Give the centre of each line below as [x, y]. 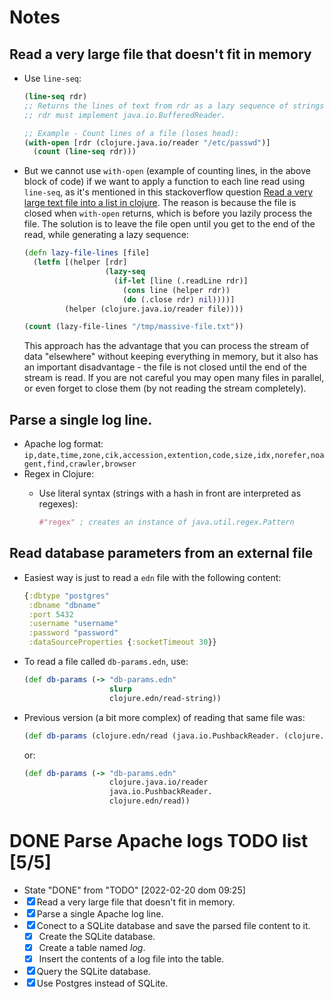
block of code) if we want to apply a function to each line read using [164, 182]
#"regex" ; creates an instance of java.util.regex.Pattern [166, 522]
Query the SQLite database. [93, 972]
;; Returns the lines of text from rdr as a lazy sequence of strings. [176, 106]
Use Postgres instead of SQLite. [102, 983]
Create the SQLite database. [97, 936]
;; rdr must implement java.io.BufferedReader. [124, 115]
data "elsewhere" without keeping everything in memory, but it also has [171, 357]
